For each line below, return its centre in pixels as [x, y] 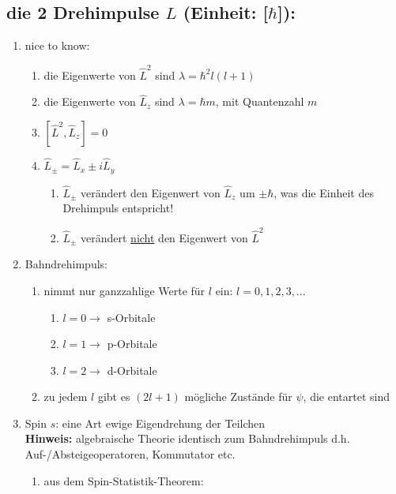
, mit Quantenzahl [260, 101]
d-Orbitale [132, 370]
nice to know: [57, 45]
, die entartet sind [346, 397]
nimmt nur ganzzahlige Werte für [124, 290]
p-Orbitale [132, 344]
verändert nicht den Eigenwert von [164, 237]
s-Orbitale [131, 317]
